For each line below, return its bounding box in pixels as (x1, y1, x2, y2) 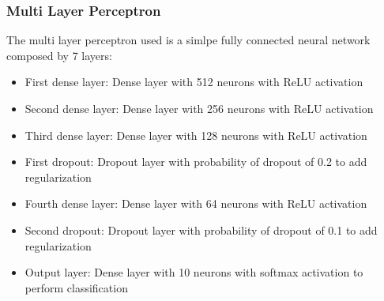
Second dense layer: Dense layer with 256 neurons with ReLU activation (24, 100, 374, 116)
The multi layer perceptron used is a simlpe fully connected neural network (6, 32, 371, 48)
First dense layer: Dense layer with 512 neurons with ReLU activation (24, 73, 363, 90)
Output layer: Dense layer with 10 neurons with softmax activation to (24, 264, 363, 280)
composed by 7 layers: (6, 47, 112, 63)
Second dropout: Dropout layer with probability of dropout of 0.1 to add (24, 221, 378, 238)
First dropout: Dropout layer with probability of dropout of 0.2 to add (24, 153, 367, 170)
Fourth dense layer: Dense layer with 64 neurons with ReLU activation (24, 195, 367, 212)
